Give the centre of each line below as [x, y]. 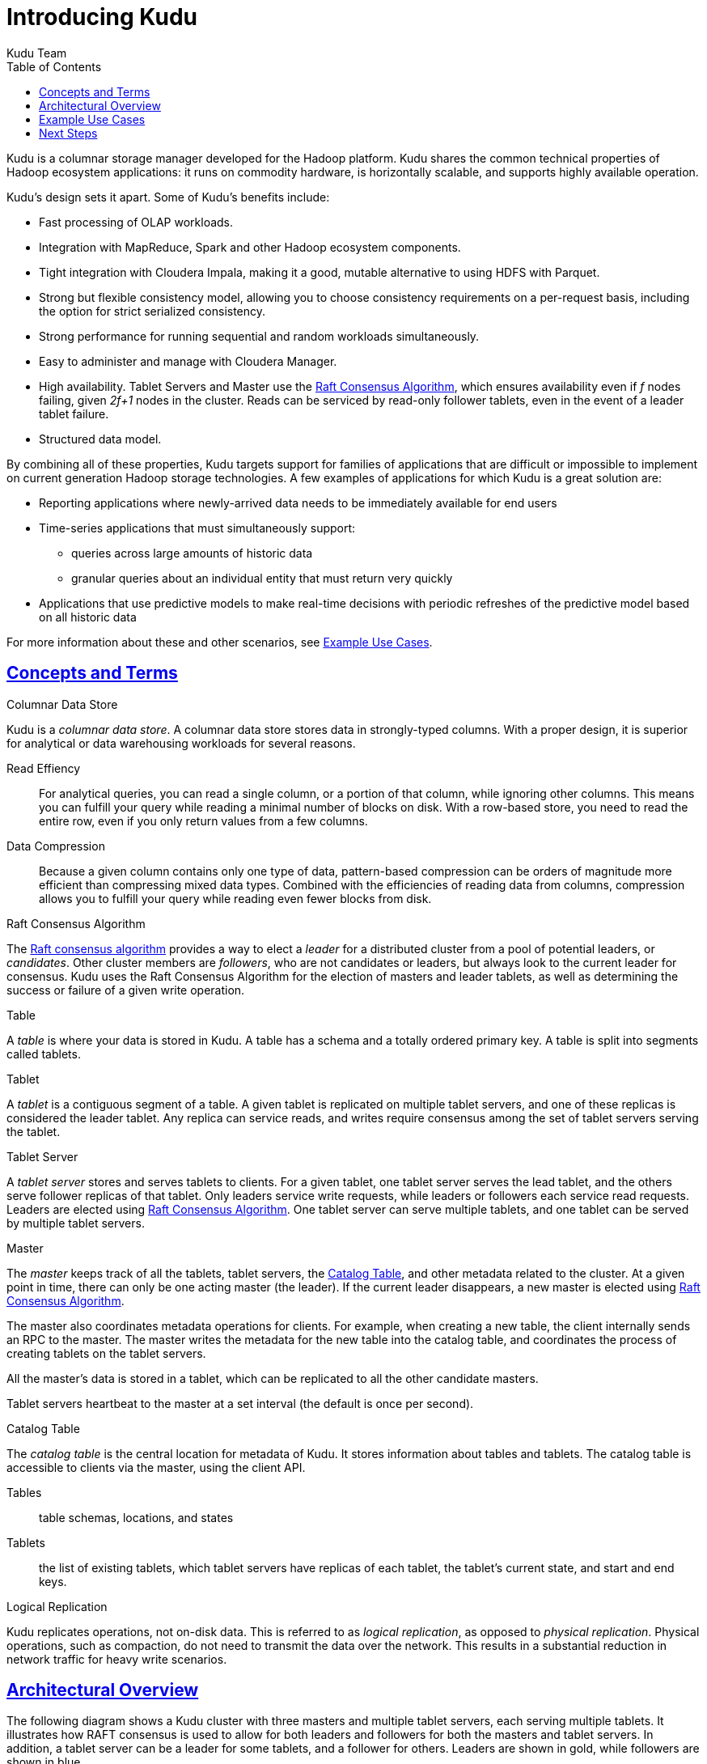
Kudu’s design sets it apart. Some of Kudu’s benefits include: [168, 197]
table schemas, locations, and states [136, 1517]
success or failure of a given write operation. [126, 990]
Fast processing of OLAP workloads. [136, 222]
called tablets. [44, 1054]
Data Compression [56, 846]
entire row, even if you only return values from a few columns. [203, 821]
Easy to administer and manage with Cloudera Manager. [188, 361]
